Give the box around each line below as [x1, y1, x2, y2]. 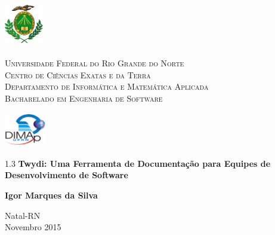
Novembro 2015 [5, 221, 61, 233]
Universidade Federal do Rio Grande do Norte [5, 57, 184, 69]
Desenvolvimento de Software [5, 169, 128, 181]
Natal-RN [5, 209, 41, 221]
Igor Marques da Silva [5, 189, 98, 202]
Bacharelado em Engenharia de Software [5, 91, 163, 104]
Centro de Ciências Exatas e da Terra [5, 68, 151, 81]
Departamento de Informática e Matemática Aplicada [5, 80, 209, 93]
